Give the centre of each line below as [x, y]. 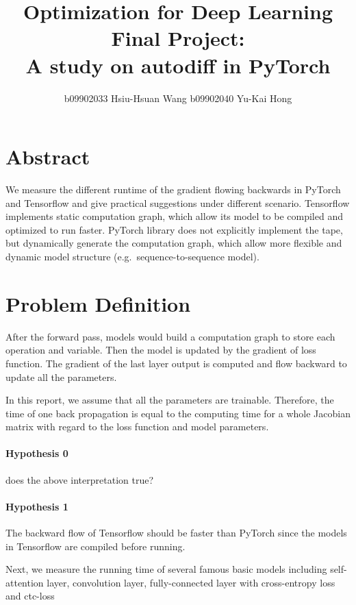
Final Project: [178, 38]
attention [25, 582]
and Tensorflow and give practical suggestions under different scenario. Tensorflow [178, 202]
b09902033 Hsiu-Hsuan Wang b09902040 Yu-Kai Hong [178, 98]
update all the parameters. [61, 376]
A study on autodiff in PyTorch [178, 65]
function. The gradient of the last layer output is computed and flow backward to [176, 363]
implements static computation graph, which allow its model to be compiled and [174, 216]
